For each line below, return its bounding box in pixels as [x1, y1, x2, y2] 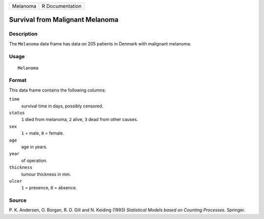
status [9, 110, 25, 116]
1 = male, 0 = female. [21, 130, 65, 136]
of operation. [21, 158, 47, 163]
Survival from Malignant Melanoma [9, 16, 119, 24]
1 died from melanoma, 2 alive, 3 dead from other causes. [21, 117, 138, 122]
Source [9, 197, 27, 204]
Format [9, 77, 27, 84]
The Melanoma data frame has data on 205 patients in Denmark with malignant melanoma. [9, 40, 192, 46]
